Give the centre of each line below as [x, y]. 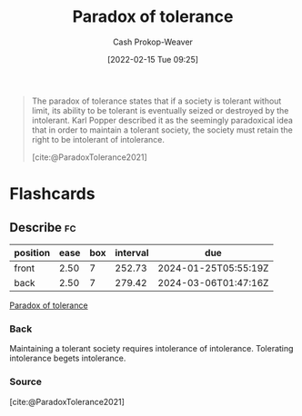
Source [26, 381]
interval [132, 253]
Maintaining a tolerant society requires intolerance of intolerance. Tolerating [151, 349]
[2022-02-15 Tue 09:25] [153, 59]
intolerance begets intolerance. [68, 358]
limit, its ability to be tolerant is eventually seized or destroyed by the [160, 110]
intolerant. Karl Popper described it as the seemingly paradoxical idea [162, 120]
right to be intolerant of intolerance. [98, 139]
